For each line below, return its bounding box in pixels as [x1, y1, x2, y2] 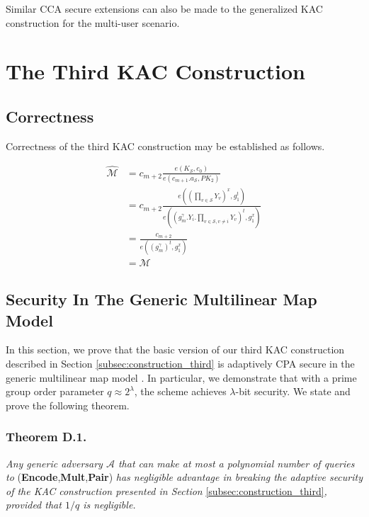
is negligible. [83, 497, 136, 512]
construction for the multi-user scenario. [6, 15, 180, 30]
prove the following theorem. [6, 397, 130, 412]
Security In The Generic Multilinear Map [6, 288, 317, 310]
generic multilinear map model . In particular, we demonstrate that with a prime [6, 370, 357, 385]
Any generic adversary [6, 455, 103, 470]
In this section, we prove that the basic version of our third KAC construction [6, 342, 345, 357]
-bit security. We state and [235, 384, 351, 399]
